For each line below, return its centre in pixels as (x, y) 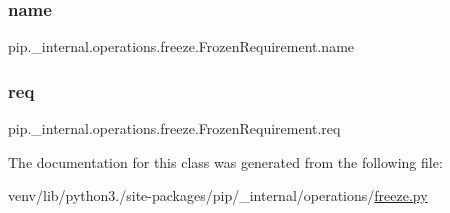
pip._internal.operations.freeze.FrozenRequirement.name (181, 46)
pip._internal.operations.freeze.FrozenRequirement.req (174, 128)
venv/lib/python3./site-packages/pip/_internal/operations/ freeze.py (218, 195)
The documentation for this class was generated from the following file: (225, 161)
